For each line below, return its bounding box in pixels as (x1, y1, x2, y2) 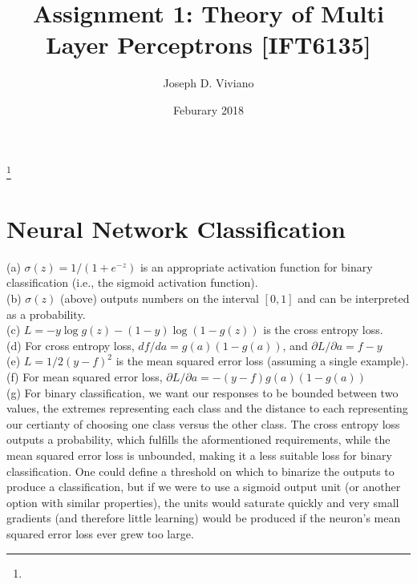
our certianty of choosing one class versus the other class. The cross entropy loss (6, 415, 400, 432)
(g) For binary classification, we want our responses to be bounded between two (6, 384, 399, 401)
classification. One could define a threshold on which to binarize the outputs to (6, 462, 395, 479)
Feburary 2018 (173, 101, 244, 118)
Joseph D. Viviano (163, 75, 254, 91)
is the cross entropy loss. (263, 321, 383, 338)
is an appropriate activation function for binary (140, 258, 373, 275)
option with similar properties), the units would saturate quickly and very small (6, 493, 399, 510)
